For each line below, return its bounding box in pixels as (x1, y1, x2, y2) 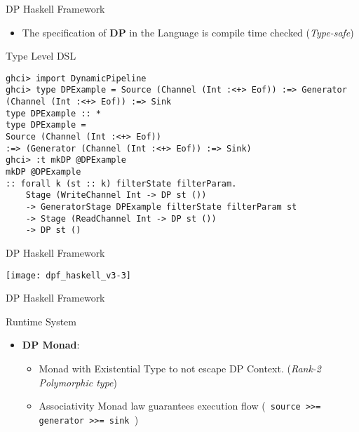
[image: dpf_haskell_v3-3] (6, 270, 131, 281)
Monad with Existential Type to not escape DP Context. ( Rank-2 (39, 361, 322, 375)
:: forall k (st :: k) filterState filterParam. (6, 178, 237, 189)
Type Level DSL (6, 48, 76, 63)
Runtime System (6, 313, 76, 328)
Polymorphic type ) (39, 374, 117, 389)
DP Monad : (22, 337, 80, 352)
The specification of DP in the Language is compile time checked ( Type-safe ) (22, 25, 354, 39)
